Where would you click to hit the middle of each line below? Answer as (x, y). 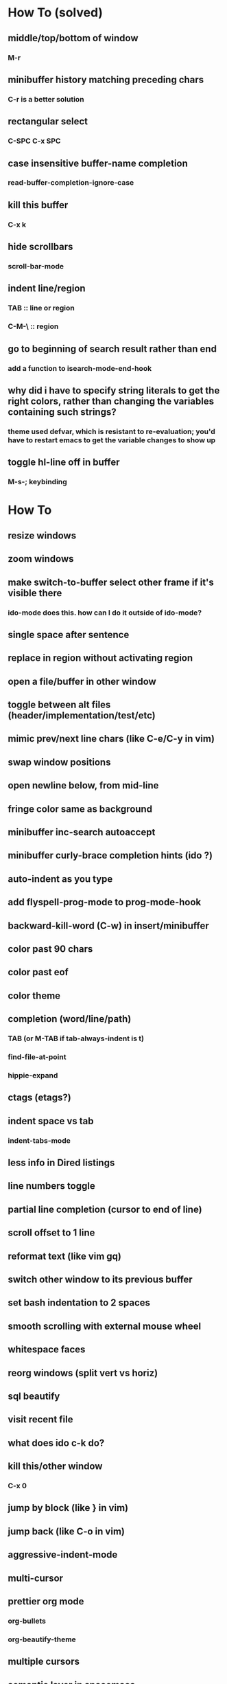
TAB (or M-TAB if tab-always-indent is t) (76, 1038)
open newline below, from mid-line (83, 785)
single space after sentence (69, 634)
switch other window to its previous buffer (100, 1279)
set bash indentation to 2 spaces (79, 1303)
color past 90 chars (50, 949)
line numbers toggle (51, 1186)
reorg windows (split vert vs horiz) (83, 1373)
